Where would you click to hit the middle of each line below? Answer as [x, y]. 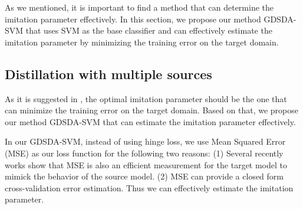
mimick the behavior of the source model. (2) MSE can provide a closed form [144, 176]
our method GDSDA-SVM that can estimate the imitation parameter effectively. [150, 121]
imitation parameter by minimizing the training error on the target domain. [142, 42]
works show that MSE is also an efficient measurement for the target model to [146, 164]
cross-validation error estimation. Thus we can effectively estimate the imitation [149, 187]
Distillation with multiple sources [108, 74]
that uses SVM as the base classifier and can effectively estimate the [149, 30]
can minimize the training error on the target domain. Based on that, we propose [151, 110]
